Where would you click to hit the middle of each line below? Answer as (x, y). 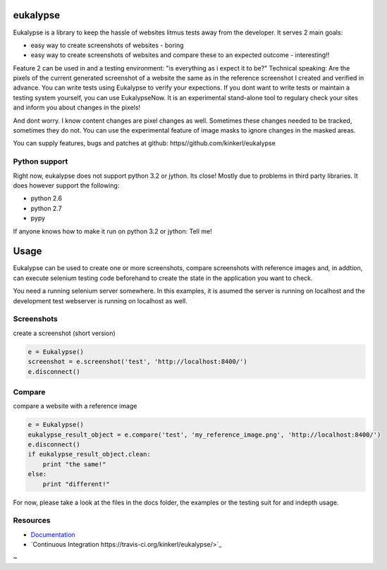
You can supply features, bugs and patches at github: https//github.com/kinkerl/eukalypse (145, 143)
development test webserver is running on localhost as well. (100, 301)
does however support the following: (66, 185)
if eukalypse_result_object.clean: (89, 454)
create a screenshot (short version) (64, 333)
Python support (41, 162)
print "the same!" (74, 464)
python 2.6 (47, 198)
